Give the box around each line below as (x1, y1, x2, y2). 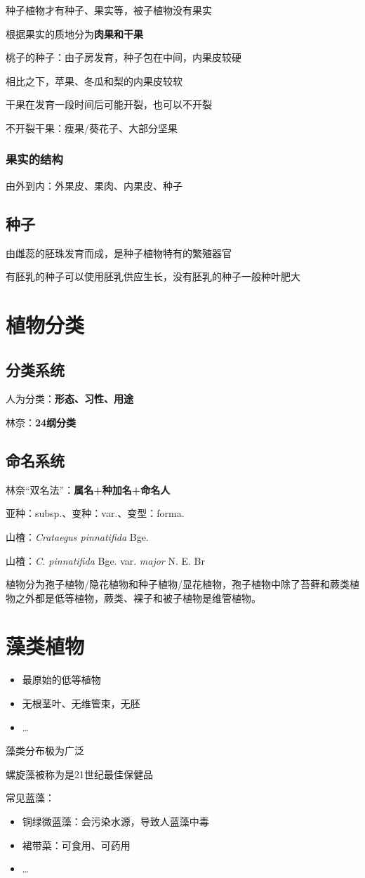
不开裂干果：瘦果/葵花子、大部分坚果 (6, 120, 178, 135)
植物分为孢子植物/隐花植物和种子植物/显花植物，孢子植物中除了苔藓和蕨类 (6, 577, 350, 591)
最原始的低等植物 (22, 672, 101, 687)
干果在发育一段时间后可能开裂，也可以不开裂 (6, 97, 212, 112)
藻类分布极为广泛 (6, 743, 84, 758)
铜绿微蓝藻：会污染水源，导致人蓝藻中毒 (22, 813, 209, 828)
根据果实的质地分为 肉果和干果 (6, 26, 143, 41)
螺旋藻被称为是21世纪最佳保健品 (6, 766, 153, 781)
